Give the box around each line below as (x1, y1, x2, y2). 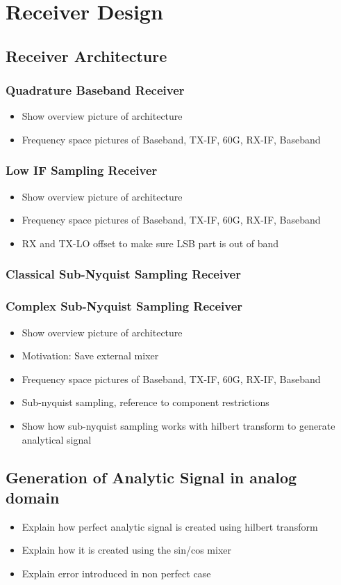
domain (6, 486, 60, 508)
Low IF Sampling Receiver (6, 162, 158, 179)
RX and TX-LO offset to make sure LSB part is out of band (22, 235, 279, 250)
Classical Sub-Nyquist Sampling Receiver (6, 265, 241, 283)
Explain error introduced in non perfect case (22, 565, 211, 580)
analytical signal (22, 432, 92, 446)
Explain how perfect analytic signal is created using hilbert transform (22, 519, 318, 533)
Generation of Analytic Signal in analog (6, 466, 297, 487)
